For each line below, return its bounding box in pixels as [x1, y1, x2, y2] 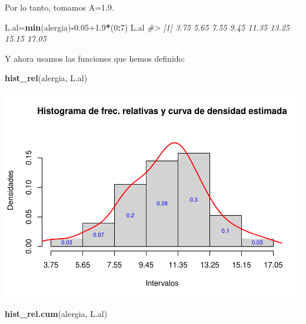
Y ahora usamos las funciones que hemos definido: [5, 52, 185, 64]
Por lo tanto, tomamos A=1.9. [5, 1, 114, 13]
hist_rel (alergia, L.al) [5, 72, 88, 84]
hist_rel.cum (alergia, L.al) [5, 308, 108, 320]
